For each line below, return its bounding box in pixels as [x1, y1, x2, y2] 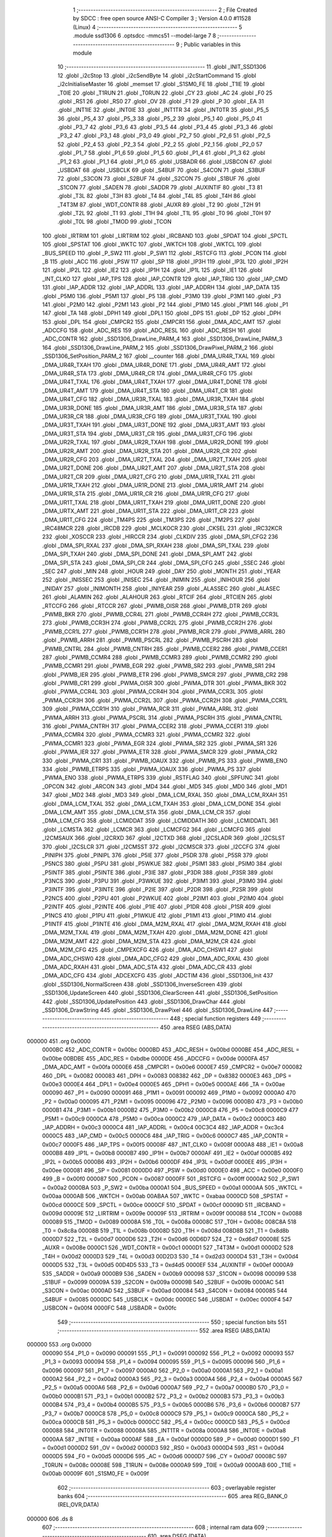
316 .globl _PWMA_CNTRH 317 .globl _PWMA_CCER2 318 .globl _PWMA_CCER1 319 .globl [42, 722, 269, 730]
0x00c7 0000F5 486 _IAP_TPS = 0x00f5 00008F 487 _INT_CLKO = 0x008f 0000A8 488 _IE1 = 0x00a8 [42, 1140, 304, 1148]
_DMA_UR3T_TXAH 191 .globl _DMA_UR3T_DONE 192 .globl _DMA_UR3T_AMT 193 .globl [42, 421, 266, 429]
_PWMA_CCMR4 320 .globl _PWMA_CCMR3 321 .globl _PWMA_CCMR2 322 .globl [42, 731, 250, 738]
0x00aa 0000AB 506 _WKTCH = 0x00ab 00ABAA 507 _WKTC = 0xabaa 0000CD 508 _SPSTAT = [42, 1193, 289, 1200]
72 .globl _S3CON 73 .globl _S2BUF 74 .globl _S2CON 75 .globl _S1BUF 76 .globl [57, 175, 260, 183]
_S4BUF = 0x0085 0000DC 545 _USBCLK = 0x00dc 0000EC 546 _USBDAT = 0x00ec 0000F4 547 [42, 1295, 292, 1303]
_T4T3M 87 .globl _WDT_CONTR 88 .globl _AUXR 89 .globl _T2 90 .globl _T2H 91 [57, 200, 261, 208]
